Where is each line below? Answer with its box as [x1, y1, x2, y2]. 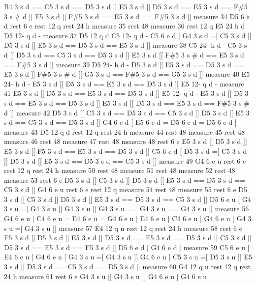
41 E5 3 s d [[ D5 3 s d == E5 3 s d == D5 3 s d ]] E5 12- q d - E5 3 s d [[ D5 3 [4, 88, 249, 98]
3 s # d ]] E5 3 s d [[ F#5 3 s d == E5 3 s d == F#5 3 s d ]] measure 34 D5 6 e [4, 11, 250, 21]
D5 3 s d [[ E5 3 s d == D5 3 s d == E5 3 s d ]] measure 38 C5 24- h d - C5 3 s [4, 40, 247, 50]
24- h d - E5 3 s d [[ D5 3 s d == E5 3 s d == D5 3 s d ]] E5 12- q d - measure [4, 78, 244, 88]
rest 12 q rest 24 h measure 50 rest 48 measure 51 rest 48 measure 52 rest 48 [4, 165, 235, 175]
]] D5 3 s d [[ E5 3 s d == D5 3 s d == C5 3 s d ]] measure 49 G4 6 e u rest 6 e [4, 155, 246, 166]
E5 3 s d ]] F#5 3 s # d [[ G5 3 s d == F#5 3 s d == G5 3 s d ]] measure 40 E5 [4, 69, 250, 79]
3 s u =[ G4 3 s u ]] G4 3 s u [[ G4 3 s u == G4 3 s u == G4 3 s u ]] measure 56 [4, 203, 249, 214]
